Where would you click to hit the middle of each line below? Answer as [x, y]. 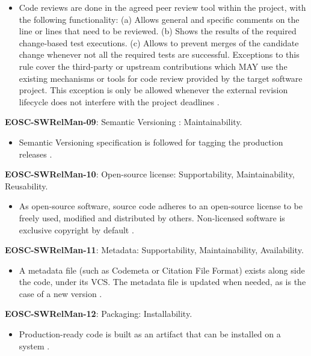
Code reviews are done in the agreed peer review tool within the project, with [162, 7]
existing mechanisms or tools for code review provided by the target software [161, 78]
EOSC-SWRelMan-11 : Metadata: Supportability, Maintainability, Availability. [154, 250]
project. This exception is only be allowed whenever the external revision [153, 90]
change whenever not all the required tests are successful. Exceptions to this [159, 54]
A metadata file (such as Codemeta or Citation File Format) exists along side [162, 270]
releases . [35, 154]
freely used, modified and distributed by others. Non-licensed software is [152, 217]
